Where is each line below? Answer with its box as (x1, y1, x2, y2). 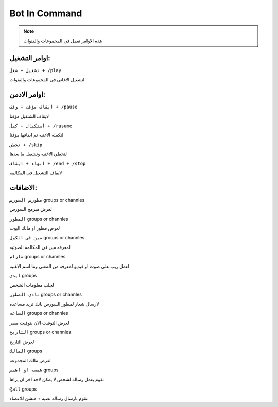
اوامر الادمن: (9, 90, 46, 99)
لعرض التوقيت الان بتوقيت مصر (9, 320, 69, 326)
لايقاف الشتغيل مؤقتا (9, 113, 49, 119)
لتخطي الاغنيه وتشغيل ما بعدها (9, 151, 67, 157)
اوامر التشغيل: (9, 54, 51, 62)
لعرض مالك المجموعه (9, 358, 51, 364)
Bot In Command (9, 8, 82, 19)
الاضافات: (9, 183, 38, 192)
